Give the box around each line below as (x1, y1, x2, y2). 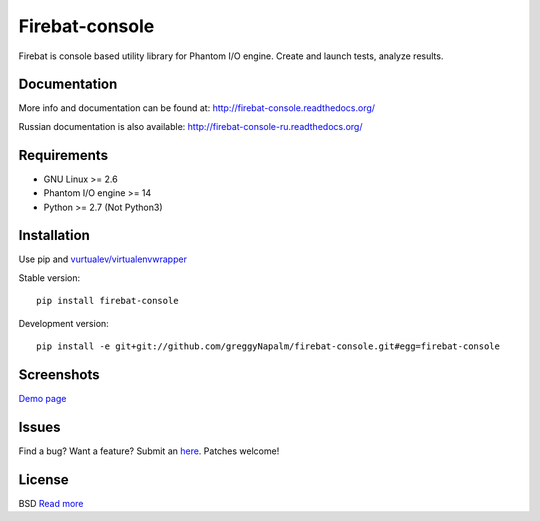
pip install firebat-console (36, 295, 179, 307)
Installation (18, 227, 90, 244)
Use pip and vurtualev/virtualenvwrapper (18, 253, 187, 265)
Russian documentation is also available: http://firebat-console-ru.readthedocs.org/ (18, 120, 364, 132)
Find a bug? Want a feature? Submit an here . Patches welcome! (18, 445, 280, 457)
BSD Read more (18, 497, 84, 509)
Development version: (18, 317, 109, 329)
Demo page (18, 392, 67, 404)
